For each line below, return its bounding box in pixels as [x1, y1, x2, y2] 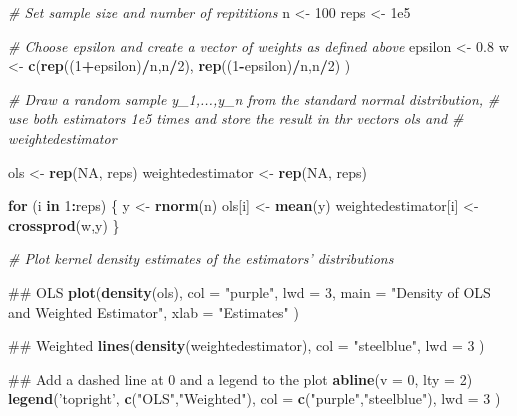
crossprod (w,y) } [8, 214, 120, 235]
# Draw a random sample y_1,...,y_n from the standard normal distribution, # [8, 88, 500, 109]
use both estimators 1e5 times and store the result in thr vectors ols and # [8, 108, 464, 129]
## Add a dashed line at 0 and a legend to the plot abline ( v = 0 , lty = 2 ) [8, 368, 473, 389]
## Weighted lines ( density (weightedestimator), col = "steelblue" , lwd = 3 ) [8, 335, 485, 356]
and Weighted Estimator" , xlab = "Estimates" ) [8, 301, 299, 322]
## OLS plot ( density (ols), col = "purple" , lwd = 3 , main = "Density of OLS [8, 281, 491, 302]
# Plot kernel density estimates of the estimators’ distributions [8, 248, 394, 269]
